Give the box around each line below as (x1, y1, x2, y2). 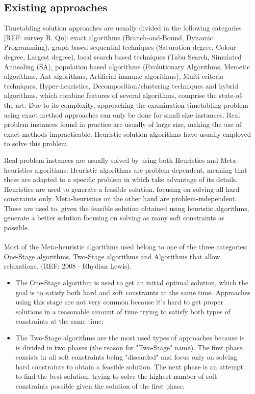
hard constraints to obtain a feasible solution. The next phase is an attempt (15, 361, 244, 371)
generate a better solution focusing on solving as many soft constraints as (4, 212, 225, 223)
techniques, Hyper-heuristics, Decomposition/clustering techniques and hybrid (4, 80, 239, 91)
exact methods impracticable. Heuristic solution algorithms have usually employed (4, 128, 251, 139)
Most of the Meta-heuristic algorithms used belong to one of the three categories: (4, 242, 248, 252)
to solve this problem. (4, 138, 69, 149)
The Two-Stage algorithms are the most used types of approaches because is (15, 333, 245, 343)
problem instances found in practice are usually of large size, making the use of (4, 119, 241, 129)
